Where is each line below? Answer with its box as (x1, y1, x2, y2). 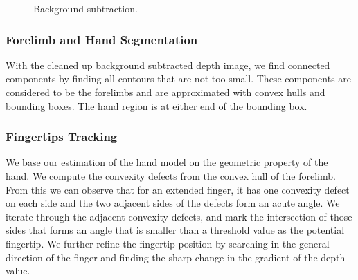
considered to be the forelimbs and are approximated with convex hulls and (6, 85, 325, 99)
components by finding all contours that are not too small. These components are (6, 71, 352, 86)
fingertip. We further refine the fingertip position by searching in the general (6, 236, 330, 250)
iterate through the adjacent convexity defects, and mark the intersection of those (6, 209, 352, 223)
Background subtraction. (33, 1, 138, 15)
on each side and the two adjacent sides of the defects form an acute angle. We (6, 196, 340, 210)
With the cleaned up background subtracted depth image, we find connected (6, 57, 330, 72)
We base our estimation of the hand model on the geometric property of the (6, 155, 328, 169)
